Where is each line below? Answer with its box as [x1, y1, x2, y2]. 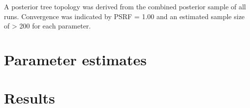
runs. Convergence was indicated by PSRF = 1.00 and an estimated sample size [4, 11, 245, 21]
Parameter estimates [4, 49, 147, 69]
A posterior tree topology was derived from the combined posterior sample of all [4, 1, 246, 11]
